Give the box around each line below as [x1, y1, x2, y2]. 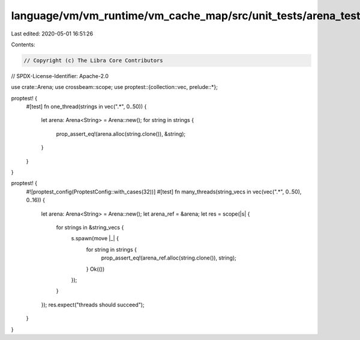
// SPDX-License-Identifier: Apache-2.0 [11, 72, 109, 79]
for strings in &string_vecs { [56, 223, 124, 231]
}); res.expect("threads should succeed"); [41, 301, 145, 308]
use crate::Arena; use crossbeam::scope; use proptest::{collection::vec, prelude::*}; [11, 83, 218, 91]
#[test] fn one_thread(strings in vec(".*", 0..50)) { [26, 103, 147, 111]
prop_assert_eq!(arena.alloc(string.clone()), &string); [56, 130, 186, 138]
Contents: [11, 41, 35, 48]
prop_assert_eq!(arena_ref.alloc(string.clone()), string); [101, 254, 237, 261]
